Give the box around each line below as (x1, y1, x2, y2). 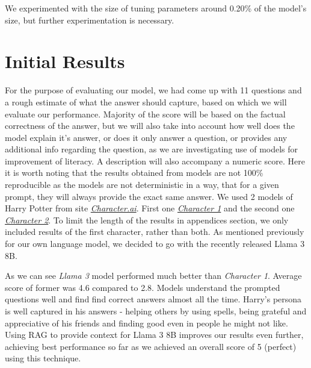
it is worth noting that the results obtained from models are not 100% (5, 166, 263, 179)
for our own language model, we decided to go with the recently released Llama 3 (5, 237, 305, 250)
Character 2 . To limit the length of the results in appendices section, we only (5, 213, 289, 226)
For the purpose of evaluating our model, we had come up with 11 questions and (5, 84, 302, 96)
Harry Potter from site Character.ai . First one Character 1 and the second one (5, 202, 295, 214)
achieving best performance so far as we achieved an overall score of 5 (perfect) (5, 340, 297, 352)
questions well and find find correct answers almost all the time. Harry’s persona (5, 293, 302, 305)
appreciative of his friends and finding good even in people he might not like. (5, 316, 288, 329)
